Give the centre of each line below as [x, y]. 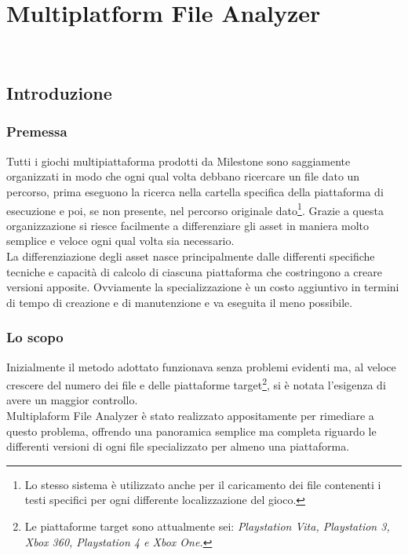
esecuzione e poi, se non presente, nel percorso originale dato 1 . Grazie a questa [195, 209]
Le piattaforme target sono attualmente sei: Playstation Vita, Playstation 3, [207, 526]
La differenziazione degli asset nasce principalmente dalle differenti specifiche [191, 256]
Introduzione [59, 93]
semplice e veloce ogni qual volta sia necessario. [120, 241]
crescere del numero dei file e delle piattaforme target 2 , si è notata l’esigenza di [196, 383]
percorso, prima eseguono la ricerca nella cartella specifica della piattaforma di [195, 191]
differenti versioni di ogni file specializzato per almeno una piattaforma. [178, 446]
